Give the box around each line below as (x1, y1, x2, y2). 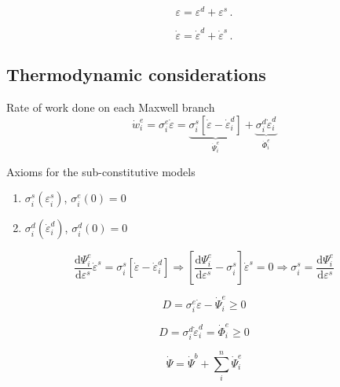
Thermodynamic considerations (6, 62, 266, 87)
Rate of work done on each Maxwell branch (6, 99, 215, 115)
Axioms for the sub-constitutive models (6, 163, 196, 179)
